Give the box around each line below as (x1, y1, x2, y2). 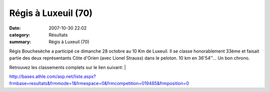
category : (9, 31, 30, 37)
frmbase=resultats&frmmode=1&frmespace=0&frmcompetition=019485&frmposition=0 (9, 80, 189, 86)
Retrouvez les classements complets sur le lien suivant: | (9, 64, 126, 70)
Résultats (48, 31, 68, 37)
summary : (9, 39, 31, 45)
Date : (9, 25, 21, 31)
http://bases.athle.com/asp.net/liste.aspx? (9, 73, 96, 79)
